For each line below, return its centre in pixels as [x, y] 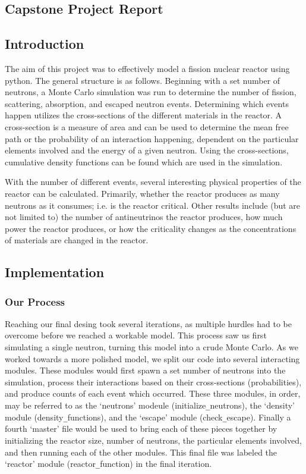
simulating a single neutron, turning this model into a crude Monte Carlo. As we [152, 347]
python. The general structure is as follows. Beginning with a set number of [143, 80]
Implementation [55, 272]
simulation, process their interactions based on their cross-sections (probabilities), [153, 382]
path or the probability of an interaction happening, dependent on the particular [152, 138]
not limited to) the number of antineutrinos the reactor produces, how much [144, 217]
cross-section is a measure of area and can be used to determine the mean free [147, 126]
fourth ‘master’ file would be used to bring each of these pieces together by [141, 429]
